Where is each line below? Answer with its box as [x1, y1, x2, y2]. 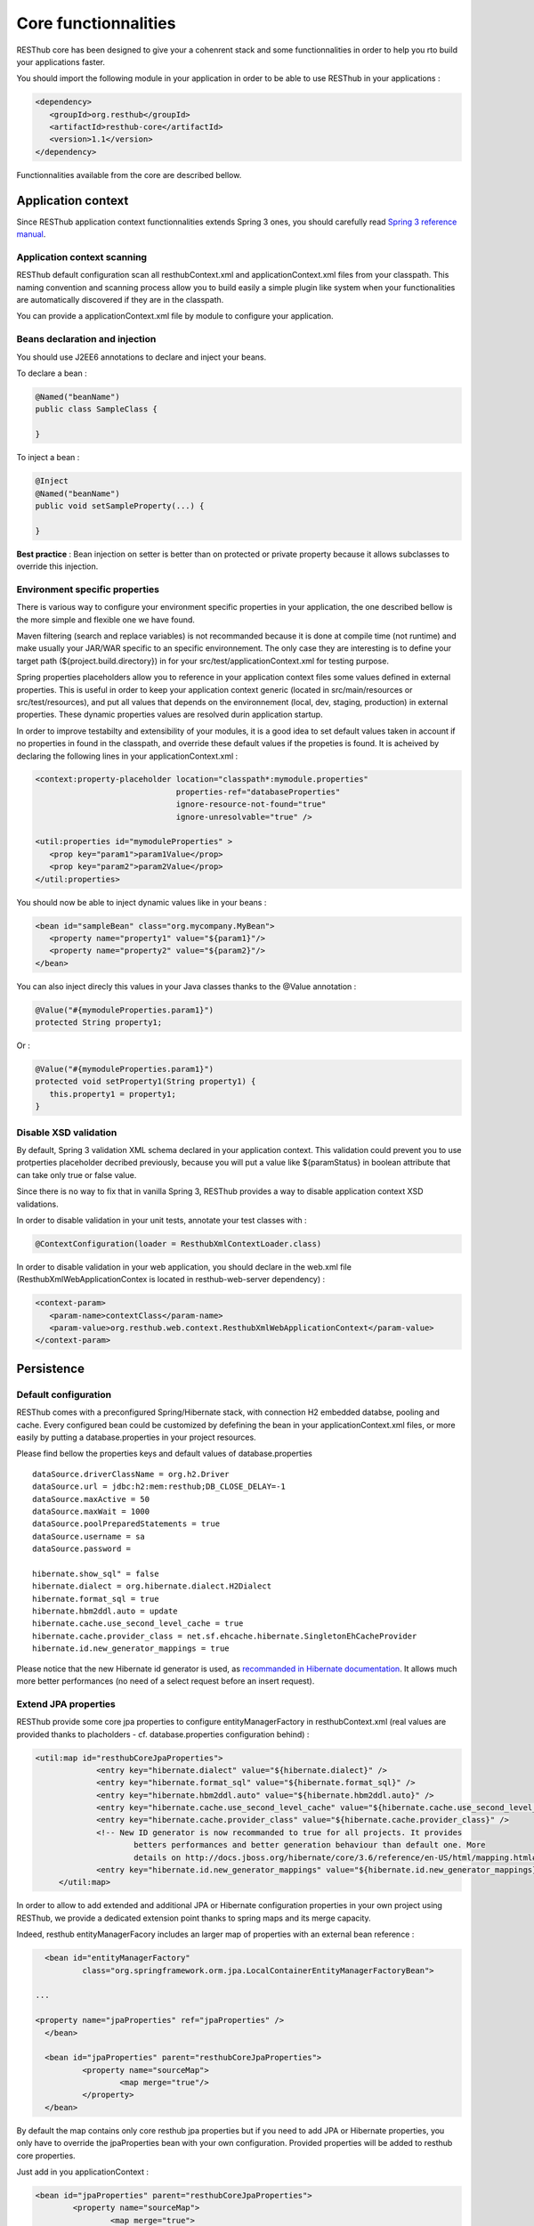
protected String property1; [35, 1018, 163, 1028]
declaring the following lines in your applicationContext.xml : [16, 751, 239, 761]
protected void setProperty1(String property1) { [35, 1076, 256, 1086]
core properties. [16, 2150, 76, 2161]
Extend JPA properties [16, 1697, 116, 1710]
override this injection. [16, 561, 99, 572]
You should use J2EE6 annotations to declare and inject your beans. [16, 352, 267, 362]
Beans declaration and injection [16, 333, 157, 345]
